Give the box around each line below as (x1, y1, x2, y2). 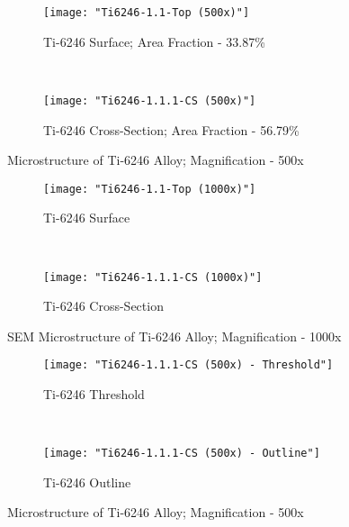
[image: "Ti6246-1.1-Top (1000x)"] (43, 182, 256, 195)
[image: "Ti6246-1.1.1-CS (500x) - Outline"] (43, 447, 320, 460)
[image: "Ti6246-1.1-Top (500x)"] (43, 6, 250, 19)
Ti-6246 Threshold (43, 385, 145, 404)
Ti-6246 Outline (43, 472, 131, 491)
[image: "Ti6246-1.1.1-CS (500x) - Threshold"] (43, 359, 334, 372)
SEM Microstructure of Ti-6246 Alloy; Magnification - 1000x (7, 326, 342, 345)
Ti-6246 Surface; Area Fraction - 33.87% (43, 32, 265, 50)
